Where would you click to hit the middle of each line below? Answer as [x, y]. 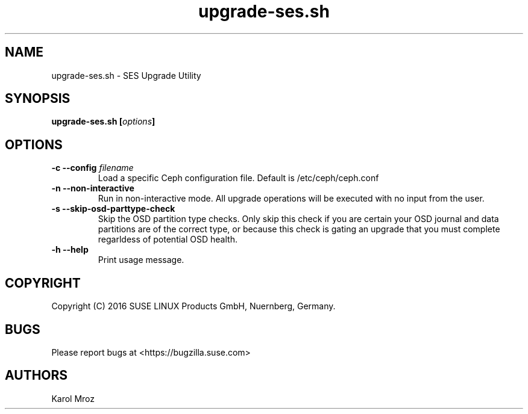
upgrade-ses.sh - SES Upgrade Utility [126, 75]
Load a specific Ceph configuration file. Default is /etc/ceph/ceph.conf [238, 178]
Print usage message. [141, 260]
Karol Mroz [73, 398]
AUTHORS [36, 375]
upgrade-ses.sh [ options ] [103, 122]
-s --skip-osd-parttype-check [113, 209]
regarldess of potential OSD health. [168, 239]
